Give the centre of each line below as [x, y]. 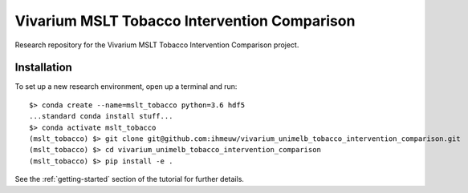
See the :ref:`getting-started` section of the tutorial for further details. [130, 179]
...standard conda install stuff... [101, 117]
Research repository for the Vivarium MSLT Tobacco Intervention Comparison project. [157, 45]
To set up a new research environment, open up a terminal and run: [126, 86]
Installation [43, 68]
